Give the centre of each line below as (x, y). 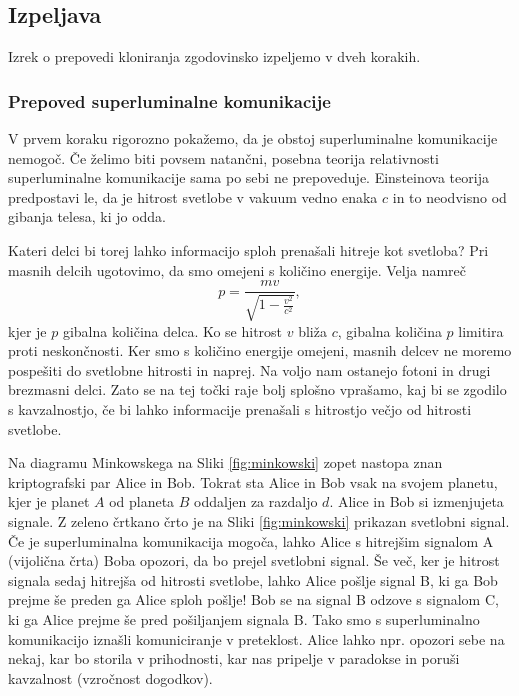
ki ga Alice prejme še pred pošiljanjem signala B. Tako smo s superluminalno (244, 618)
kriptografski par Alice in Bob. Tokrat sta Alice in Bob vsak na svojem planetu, (253, 481)
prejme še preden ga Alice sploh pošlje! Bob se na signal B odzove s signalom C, (253, 599)
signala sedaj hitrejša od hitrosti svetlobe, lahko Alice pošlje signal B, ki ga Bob (253, 579)
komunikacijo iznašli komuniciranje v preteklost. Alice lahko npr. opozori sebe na (256, 638)
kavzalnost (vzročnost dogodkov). (110, 677)
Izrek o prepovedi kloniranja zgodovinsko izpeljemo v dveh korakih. (214, 56)
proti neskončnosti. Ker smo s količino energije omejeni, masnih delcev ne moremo (260, 350)
